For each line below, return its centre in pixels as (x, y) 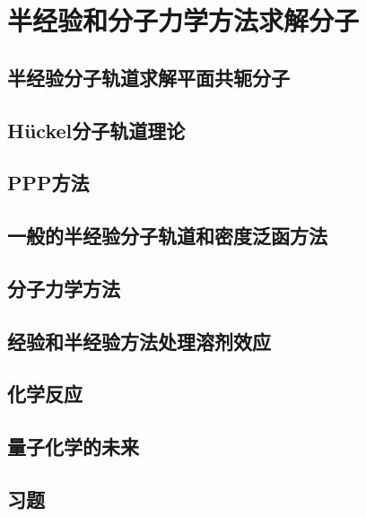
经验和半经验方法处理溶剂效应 (139, 341)
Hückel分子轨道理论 (96, 130)
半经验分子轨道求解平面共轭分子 (148, 77)
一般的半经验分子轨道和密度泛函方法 (167, 236)
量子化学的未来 (73, 447)
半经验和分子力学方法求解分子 (183, 20)
